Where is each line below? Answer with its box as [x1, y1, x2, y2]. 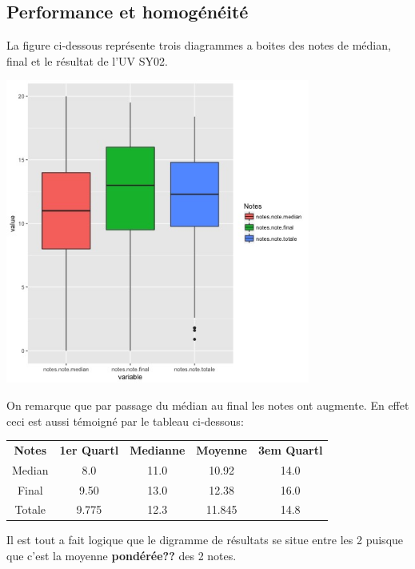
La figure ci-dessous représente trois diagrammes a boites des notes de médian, [6, 37, 391, 54]
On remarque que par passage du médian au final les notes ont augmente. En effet [6, 396, 409, 413]
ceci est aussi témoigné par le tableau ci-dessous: [6, 412, 244, 429]
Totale [14, 501, 46, 518]
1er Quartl [59, 441, 119, 458]
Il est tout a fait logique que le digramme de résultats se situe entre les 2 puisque [6, 531, 404, 548]
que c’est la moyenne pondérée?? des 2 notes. [6, 547, 237, 564]
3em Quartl [257, 441, 323, 458]
